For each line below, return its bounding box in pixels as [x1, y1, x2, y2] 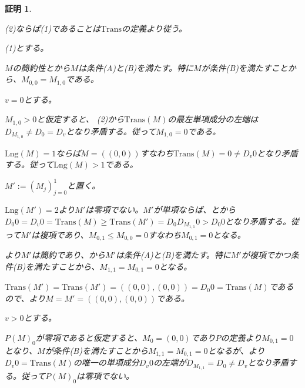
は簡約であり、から [31, 249, 105, 261]
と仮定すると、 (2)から [36, 113, 125, 125]
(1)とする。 [5, 42, 49, 54]
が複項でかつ [241, 249, 291, 261]
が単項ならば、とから [153, 203, 236, 216]
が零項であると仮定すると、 [35, 331, 143, 343]
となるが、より [207, 344, 265, 356]
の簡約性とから [12, 61, 71, 73]
